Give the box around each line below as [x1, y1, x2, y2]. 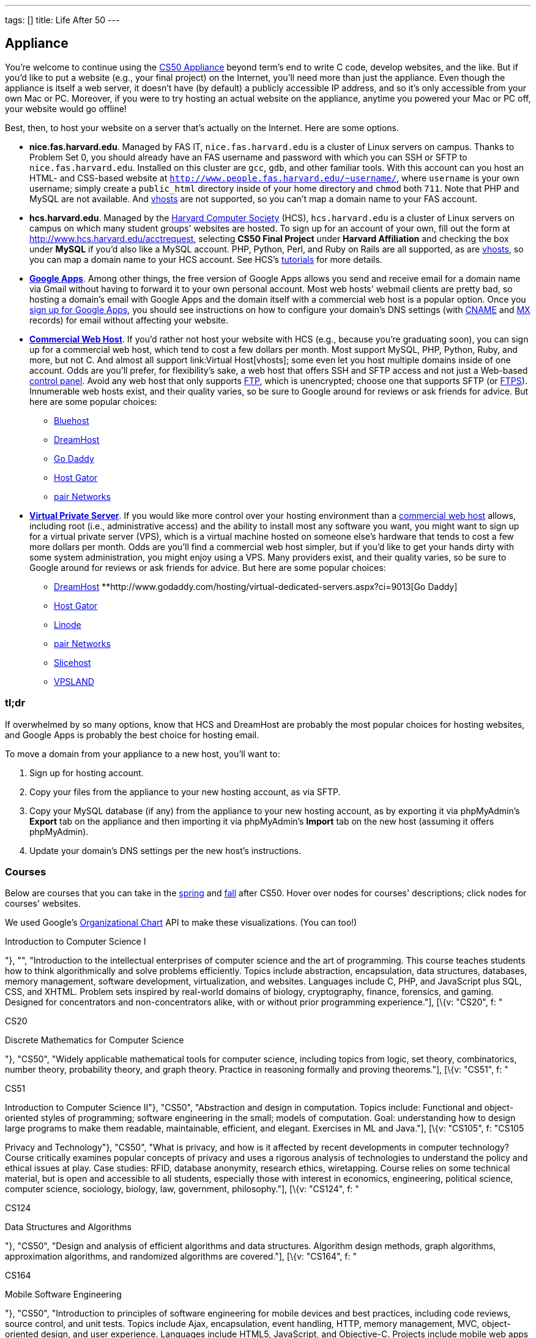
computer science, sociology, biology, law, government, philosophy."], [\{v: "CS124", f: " [5, 1184, 359, 1195]
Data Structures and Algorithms [5, 1222, 132, 1233]
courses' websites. [5, 898, 81, 909]
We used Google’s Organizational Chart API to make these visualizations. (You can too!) [5, 917, 357, 928]
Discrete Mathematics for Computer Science [5, 1035, 184, 1046]
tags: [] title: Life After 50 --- [5, 15, 120, 25]
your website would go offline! [5, 103, 127, 114]
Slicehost [54, 657, 91, 668]
